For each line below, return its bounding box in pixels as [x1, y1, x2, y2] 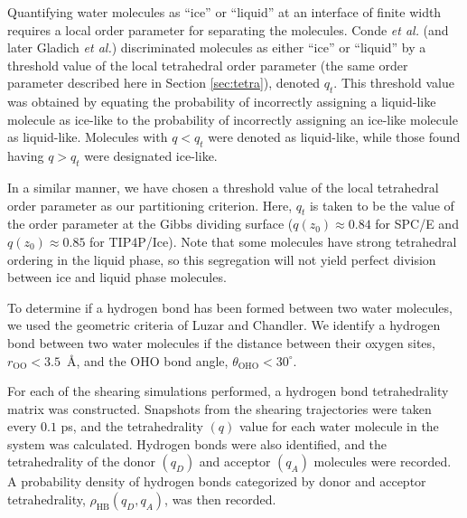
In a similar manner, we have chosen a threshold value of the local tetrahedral [7, 177, 439, 196]
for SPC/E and [375, 214, 459, 233]
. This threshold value [333, 73, 454, 92]
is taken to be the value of [309, 195, 454, 214]
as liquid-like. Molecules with [7, 127, 168, 146]
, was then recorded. [164, 490, 276, 509]
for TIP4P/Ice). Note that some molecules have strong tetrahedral [89, 231, 457, 250]
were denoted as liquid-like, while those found [208, 127, 461, 146]
